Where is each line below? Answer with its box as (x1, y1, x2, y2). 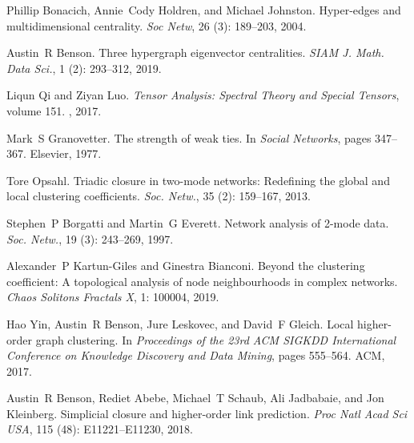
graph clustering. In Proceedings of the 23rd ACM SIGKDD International (35, 331, 396, 348)
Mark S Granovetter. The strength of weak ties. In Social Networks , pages (6, 129, 372, 146)
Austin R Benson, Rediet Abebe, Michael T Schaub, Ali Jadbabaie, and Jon (6, 389, 384, 406)
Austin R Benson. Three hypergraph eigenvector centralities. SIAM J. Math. (6, 44, 384, 61)
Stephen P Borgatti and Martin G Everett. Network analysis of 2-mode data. (6, 214, 389, 231)
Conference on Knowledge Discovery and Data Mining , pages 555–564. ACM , (6, 347, 385, 364)
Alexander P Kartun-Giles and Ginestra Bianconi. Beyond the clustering (6, 257, 365, 274)
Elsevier (30, 145, 69, 162)
